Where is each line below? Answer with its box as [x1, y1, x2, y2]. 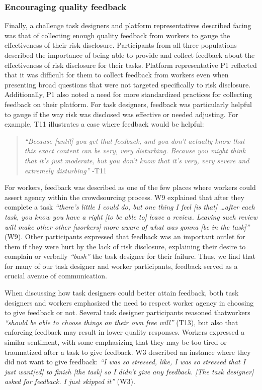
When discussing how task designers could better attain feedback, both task [5, 287, 239, 298]
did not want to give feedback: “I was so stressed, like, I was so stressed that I [5, 356, 246, 367]
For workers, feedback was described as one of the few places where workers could [5, 182, 256, 192]
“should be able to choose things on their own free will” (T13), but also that [5, 317, 238, 327]
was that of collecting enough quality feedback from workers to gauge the [5, 30, 230, 40]
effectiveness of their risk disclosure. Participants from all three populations [5, 40, 237, 50]
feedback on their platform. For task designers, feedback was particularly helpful [5, 99, 252, 109]
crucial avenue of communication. [5, 270, 107, 281]
